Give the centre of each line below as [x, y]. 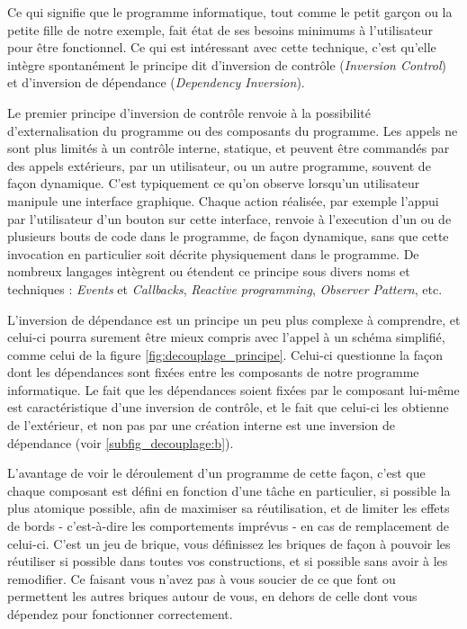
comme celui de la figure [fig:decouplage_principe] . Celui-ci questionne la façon [225, 354]
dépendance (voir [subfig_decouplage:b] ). [121, 442]
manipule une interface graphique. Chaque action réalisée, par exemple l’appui [223, 200]
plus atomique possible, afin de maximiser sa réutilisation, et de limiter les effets [229, 508]
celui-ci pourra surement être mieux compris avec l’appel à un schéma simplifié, [226, 337]
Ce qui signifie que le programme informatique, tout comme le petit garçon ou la [230, 12]
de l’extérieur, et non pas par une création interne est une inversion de [201, 425]
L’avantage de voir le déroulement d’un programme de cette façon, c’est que [216, 473]
